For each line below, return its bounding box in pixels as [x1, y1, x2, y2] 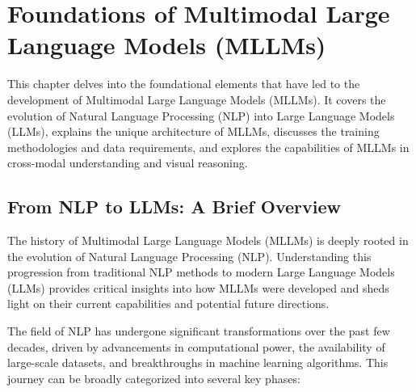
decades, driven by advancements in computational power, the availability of [7, 338, 385, 355]
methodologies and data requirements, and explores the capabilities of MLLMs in [7, 138, 410, 155]
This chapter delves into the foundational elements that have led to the [7, 75, 360, 92]
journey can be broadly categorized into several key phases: [7, 369, 300, 386]
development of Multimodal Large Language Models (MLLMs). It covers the [7, 91, 386, 107]
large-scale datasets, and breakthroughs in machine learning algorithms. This [7, 354, 389, 371]
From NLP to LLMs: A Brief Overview [7, 194, 341, 219]
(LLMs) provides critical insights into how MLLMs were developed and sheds [7, 279, 389, 296]
